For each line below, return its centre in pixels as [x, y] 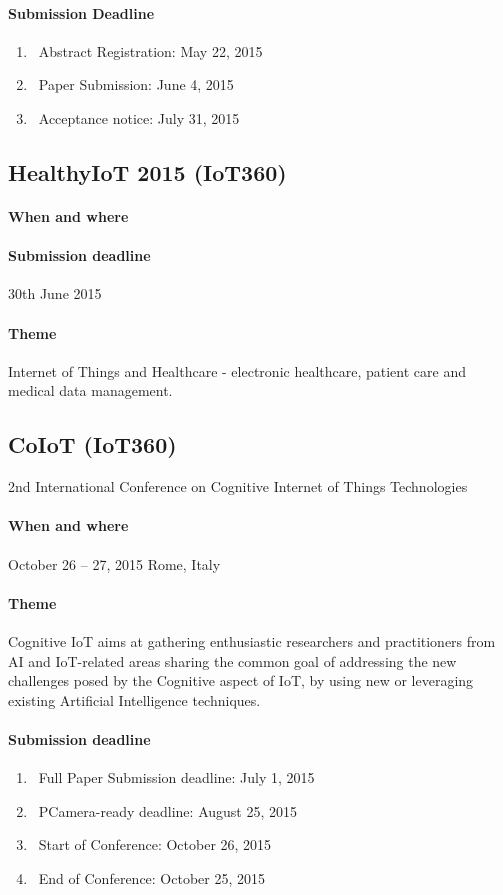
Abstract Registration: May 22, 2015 [150, 50]
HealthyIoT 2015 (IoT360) [147, 171]
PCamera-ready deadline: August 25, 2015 [167, 810]
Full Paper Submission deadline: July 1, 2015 [176, 777]
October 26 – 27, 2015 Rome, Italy [114, 563]
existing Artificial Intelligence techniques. [134, 699]
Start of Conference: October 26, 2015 [155, 844]
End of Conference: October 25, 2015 [152, 877]
